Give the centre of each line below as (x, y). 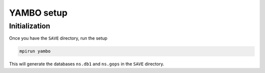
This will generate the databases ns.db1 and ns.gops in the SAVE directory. (87, 64)
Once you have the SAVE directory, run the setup (58, 38)
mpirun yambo (35, 51)
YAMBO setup (38, 13)
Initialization (30, 26)
